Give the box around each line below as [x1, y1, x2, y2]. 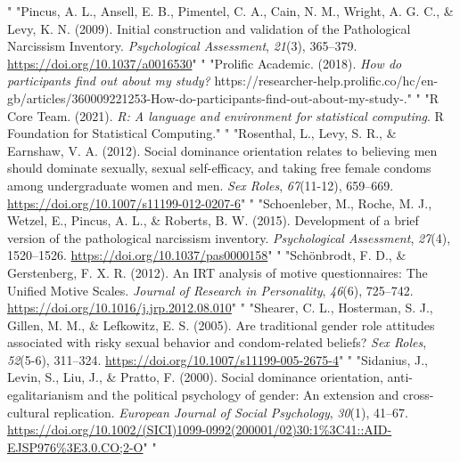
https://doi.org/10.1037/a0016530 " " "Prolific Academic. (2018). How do [7, 53, 402, 72]
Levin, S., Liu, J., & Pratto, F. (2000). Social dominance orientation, [7, 368, 383, 386]
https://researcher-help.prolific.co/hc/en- [214, 71, 439, 90]
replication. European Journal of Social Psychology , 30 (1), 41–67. [53, 402, 408, 421]
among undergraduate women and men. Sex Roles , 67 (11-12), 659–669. [7, 175, 394, 194]
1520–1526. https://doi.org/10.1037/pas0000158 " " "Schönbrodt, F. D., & [7, 246, 407, 264]
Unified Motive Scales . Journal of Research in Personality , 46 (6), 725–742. [7, 280, 414, 299]
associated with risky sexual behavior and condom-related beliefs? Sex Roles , [7, 333, 427, 352]
